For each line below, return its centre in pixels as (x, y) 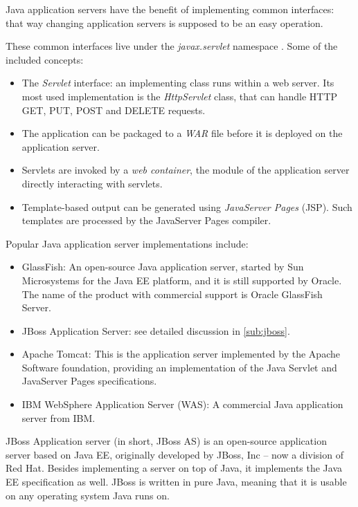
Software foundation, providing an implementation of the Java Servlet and (179, 367)
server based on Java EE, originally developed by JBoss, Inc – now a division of (174, 454)
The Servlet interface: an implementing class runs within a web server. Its (178, 83)
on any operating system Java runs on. (88, 495)
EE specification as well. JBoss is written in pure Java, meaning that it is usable (176, 482)
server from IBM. (59, 417)
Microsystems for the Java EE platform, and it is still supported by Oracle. (182, 280)
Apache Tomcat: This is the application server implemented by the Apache (181, 354)
